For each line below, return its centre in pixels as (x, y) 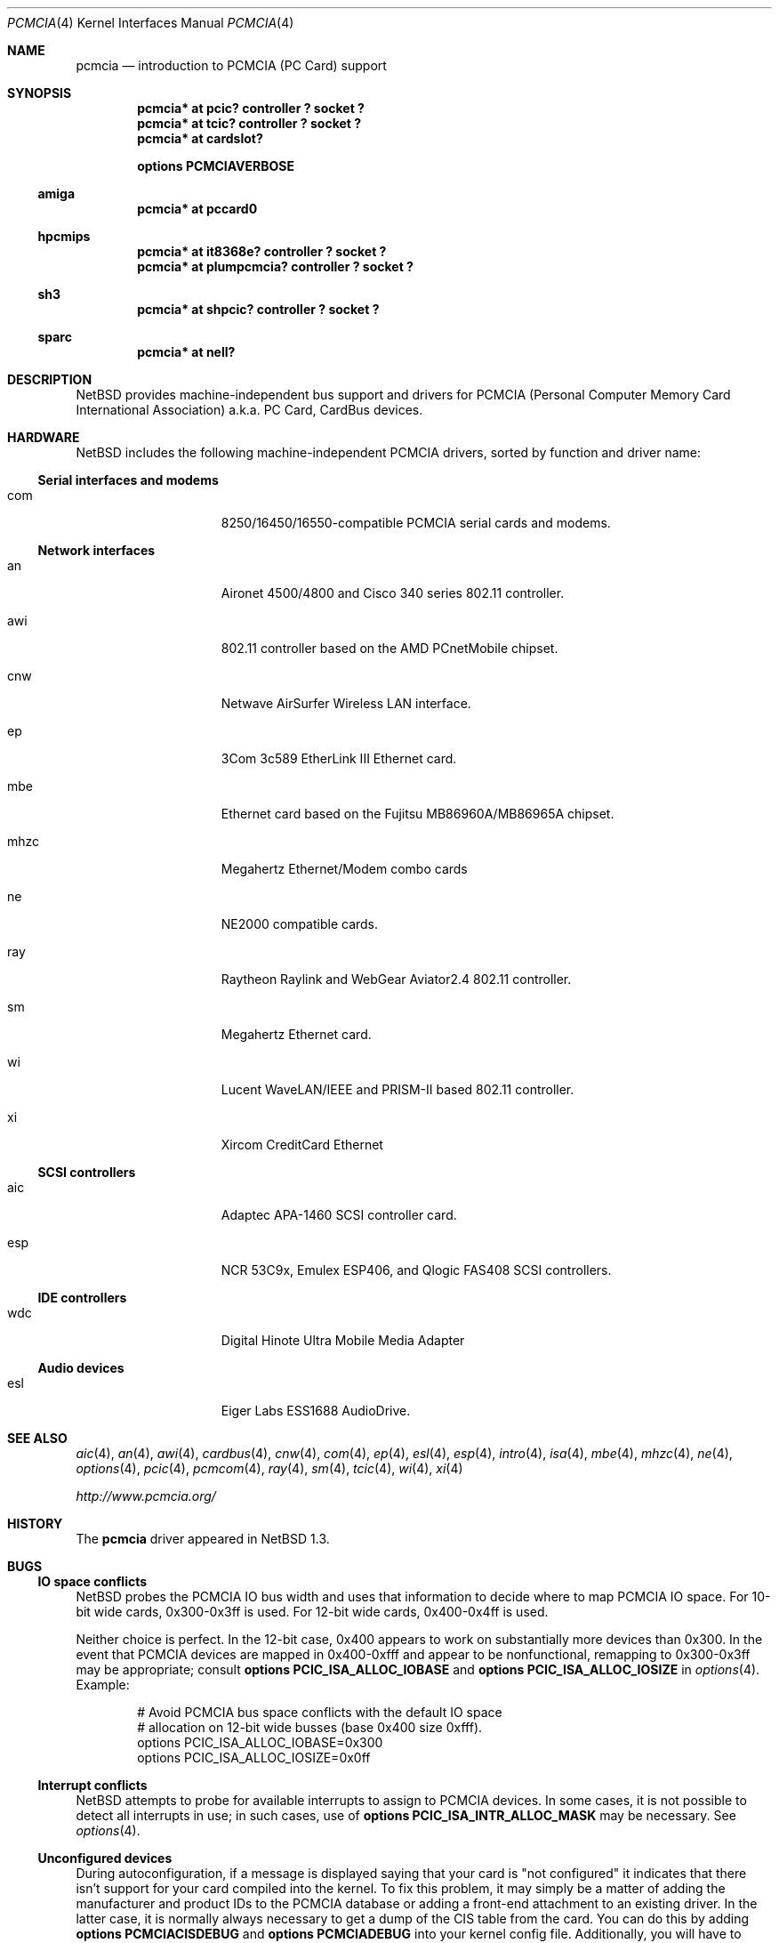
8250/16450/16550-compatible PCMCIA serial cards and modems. (416, 523)
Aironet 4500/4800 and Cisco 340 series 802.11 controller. (393, 593)
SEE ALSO (37, 1438)
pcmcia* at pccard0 (197, 209)
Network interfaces (96, 550)
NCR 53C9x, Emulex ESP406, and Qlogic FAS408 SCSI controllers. (416, 1270)
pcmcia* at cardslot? (200, 138)
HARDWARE (44, 437)
